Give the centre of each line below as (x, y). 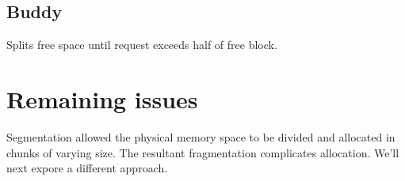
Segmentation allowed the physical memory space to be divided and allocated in (201, 136)
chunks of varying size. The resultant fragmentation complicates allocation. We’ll (203, 152)
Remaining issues (102, 98)
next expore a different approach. (87, 168)
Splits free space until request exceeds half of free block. (142, 45)
